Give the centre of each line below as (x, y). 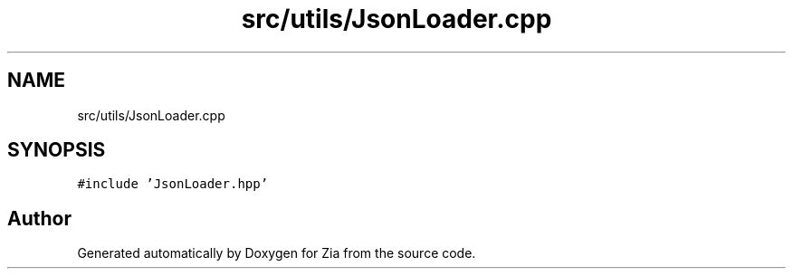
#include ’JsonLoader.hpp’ (173, 184)
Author (39, 218)
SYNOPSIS (57, 150)
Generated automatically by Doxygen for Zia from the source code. (277, 253)
